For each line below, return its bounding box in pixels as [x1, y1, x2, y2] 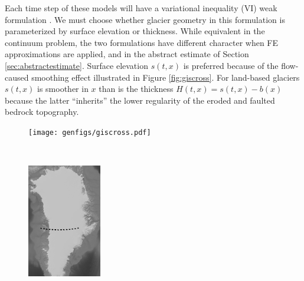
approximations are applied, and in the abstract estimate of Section [5, 48, 249, 60]
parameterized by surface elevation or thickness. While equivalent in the [5, 25, 265, 37]
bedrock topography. [5, 105, 79, 118]
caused [5, 71, 29, 83]
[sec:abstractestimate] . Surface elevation [5, 59, 148, 71]
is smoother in [37, 82, 89, 95]
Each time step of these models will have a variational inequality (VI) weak [5, 2, 277, 14]
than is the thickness [99, 82, 174, 95]
